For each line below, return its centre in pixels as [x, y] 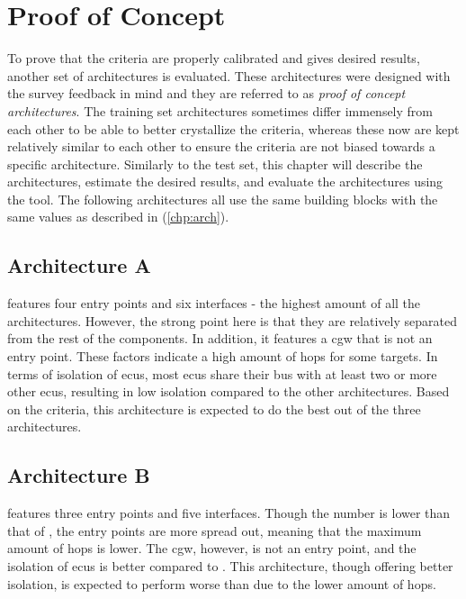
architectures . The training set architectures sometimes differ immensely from [220, 110]
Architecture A [79, 265]
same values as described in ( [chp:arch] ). [118, 217]
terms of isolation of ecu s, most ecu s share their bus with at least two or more [222, 373]
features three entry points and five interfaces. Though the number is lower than [229, 513]
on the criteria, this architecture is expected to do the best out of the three [214, 408]
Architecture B [79, 475]
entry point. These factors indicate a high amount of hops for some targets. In [223, 356]
